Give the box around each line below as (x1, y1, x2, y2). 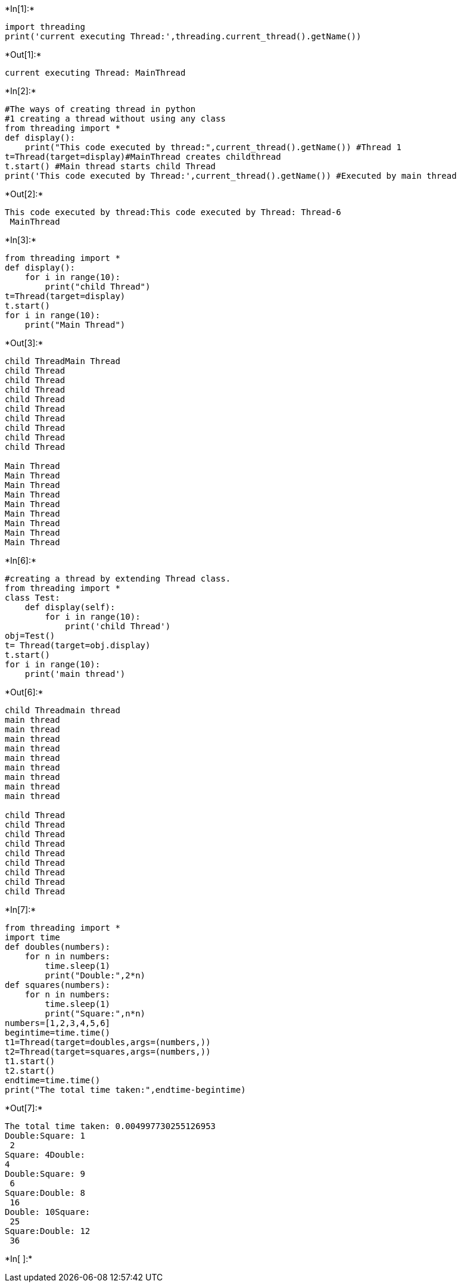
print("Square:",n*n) (45, 1009, 146, 1018)
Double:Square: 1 (5, 1131, 85, 1140)
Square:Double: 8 (5, 1188, 85, 1198)
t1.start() (5, 1056, 55, 1066)
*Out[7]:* (5, 1103, 43, 1113)
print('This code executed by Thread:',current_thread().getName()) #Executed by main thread (5, 171, 457, 181)
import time (5, 932, 60, 942)
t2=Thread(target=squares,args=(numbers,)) (5, 1047, 211, 1056)
